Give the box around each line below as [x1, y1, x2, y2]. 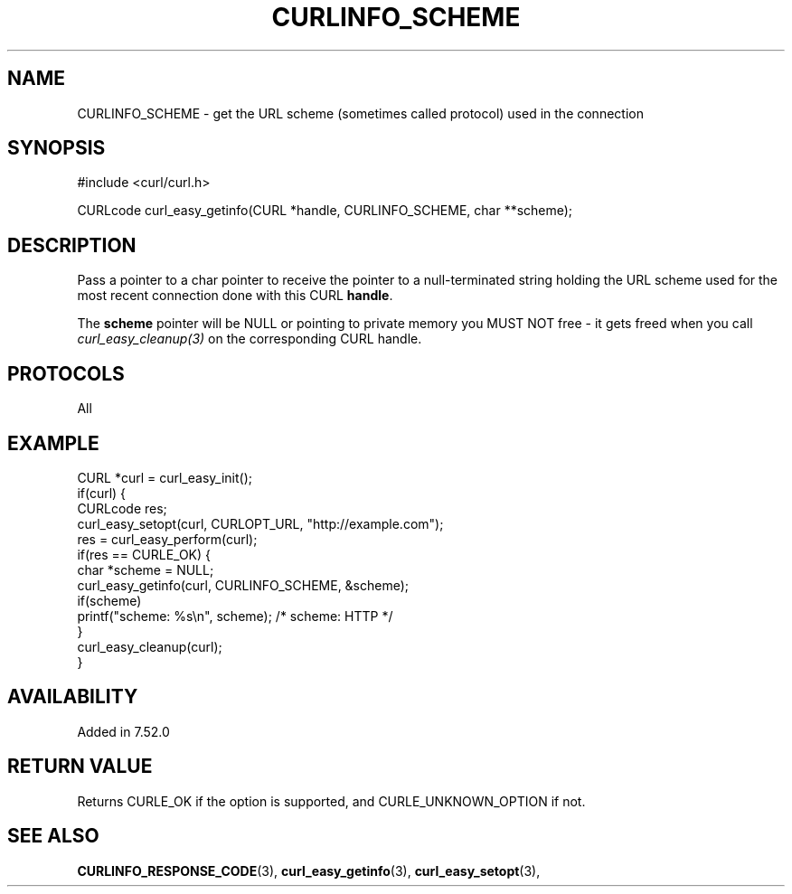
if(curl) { [77, 485, 127, 501]
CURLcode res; [77, 500, 167, 516]
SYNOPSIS [7, 136, 106, 160]
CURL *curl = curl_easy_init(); [77, 469, 252, 485]
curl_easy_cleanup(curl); [77, 638, 222, 654]
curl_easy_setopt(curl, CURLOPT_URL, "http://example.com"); [77, 515, 444, 532]
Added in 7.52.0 [77, 723, 170, 739]
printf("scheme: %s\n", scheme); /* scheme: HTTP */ [77, 607, 393, 624]
